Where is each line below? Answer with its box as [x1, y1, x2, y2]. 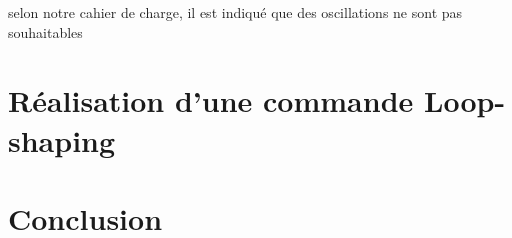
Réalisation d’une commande [8, 80, 414, 121]
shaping [8, 119, 116, 160]
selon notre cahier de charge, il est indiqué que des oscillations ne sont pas [8, 2, 463, 22]
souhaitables [8, 21, 83, 42]
